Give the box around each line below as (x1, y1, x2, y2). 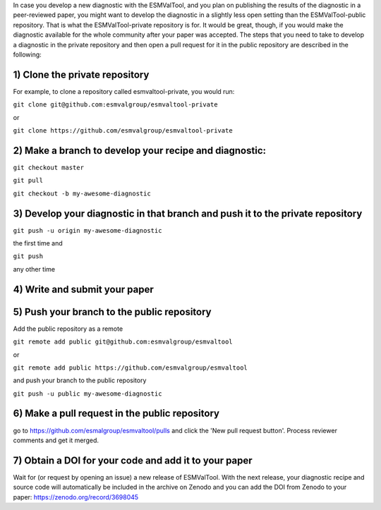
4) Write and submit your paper (13, 283, 155, 296)
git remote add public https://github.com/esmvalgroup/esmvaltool (13, 363, 248, 372)
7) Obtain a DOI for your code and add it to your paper (13, 454, 253, 466)
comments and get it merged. (13, 436, 99, 444)
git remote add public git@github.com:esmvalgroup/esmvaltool (13, 338, 233, 346)
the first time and (13, 239, 63, 248)
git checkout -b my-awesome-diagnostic (13, 189, 151, 198)
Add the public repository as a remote (13, 324, 123, 333)
